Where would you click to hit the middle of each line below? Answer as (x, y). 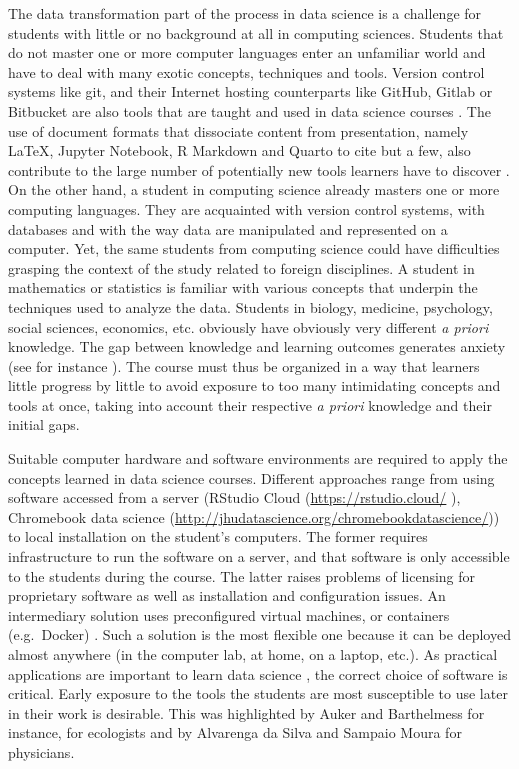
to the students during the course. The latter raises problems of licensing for (242, 575)
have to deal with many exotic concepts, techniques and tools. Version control (246, 71)
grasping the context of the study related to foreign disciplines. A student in (241, 267)
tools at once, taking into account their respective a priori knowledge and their (250, 404)
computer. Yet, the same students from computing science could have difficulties (254, 248)
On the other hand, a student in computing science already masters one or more (254, 189)
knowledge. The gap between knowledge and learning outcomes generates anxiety (257, 346)
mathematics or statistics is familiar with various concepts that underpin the (243, 287)
